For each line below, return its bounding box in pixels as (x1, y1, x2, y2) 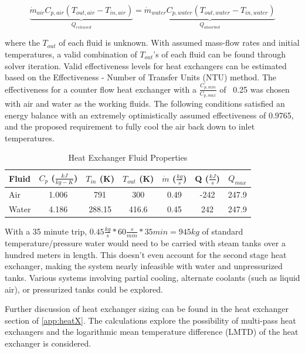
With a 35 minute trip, (5, 225, 87, 237)
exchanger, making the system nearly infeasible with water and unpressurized (5, 260, 283, 272)
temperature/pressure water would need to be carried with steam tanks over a (5, 237, 286, 249)
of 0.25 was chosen (219, 83, 290, 95)
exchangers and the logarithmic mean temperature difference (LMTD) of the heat (5, 325, 299, 338)
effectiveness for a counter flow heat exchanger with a (5, 83, 196, 95)
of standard (202, 225, 243, 237)
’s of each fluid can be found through (153, 47, 286, 60)
